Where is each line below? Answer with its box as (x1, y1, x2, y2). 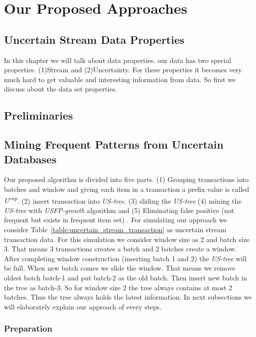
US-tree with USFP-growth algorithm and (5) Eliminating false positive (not (4, 205, 234, 215)
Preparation (4, 322, 53, 335)
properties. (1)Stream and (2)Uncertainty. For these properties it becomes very (4, 64, 242, 75)
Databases (4, 151, 57, 166)
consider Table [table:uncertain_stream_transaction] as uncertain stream (4, 224, 226, 234)
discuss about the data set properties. (4, 84, 117, 94)
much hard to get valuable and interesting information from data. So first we (4, 74, 236, 84)
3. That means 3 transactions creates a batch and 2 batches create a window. (4, 244, 237, 254)
